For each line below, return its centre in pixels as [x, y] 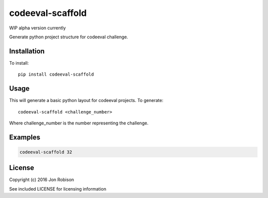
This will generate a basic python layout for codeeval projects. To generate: [86, 100]
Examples [25, 137]
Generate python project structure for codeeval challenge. [69, 37]
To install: [19, 63]
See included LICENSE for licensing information [58, 189]
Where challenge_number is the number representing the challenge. [79, 123]
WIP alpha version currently [37, 28]
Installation [27, 51]
